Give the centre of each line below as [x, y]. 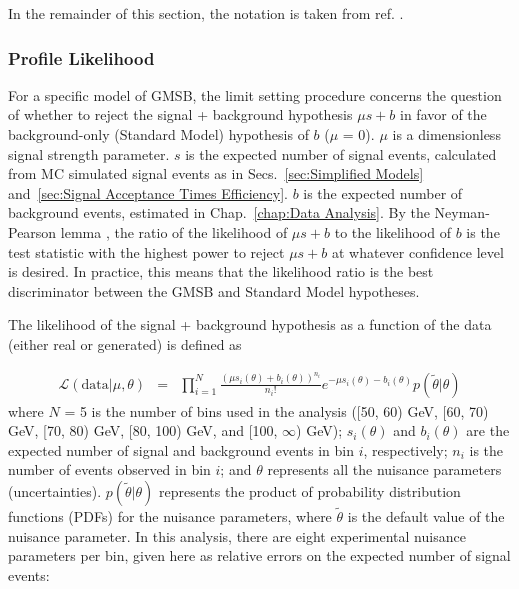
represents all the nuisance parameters [384, 469]
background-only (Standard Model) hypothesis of [158, 134]
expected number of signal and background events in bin [181, 449]
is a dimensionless [446, 134]
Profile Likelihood [81, 57]
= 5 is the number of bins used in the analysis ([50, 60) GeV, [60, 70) [276, 410]
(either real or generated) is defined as [125, 343]
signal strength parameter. [89, 153]
